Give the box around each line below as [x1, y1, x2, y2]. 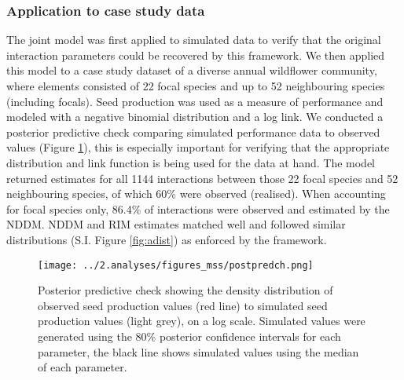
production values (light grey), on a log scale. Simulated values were [38, 312, 365, 329]
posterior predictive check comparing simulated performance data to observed [6, 123, 380, 140]
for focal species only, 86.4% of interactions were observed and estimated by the [6, 200, 390, 217]
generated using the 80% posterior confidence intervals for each [38, 327, 341, 344]
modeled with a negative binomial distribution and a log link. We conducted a [6, 108, 384, 125]
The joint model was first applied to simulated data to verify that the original [6, 31, 381, 48]
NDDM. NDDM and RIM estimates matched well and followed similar [6, 216, 346, 232]
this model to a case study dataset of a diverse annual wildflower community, [6, 62, 377, 79]
